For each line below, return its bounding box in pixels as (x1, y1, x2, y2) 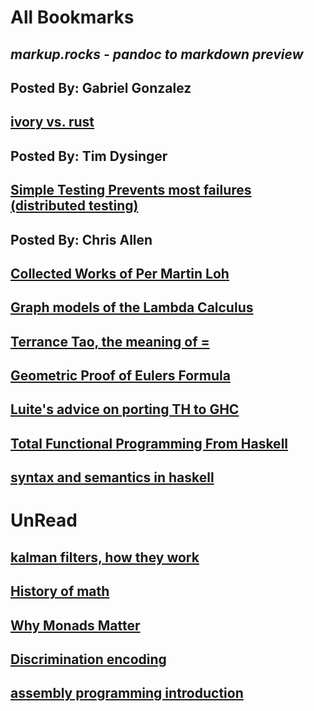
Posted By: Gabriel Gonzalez (10, 79, 192, 96)
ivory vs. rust (10, 114, 95, 131)
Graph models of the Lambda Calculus (10, 299, 254, 316)
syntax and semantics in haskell (10, 469, 215, 486)
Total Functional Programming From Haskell (10, 435, 289, 452)
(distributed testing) (10, 197, 139, 215)
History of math (10, 583, 110, 600)
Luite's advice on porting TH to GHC (10, 401, 240, 418)
